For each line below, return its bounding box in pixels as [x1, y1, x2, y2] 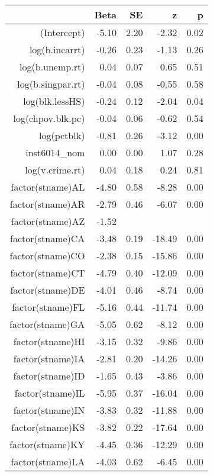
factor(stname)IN [13, 403, 85, 417]
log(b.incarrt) [29, 43, 85, 56]
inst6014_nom [25, 146, 85, 159]
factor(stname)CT [10, 266, 85, 279]
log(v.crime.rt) [25, 163, 85, 176]
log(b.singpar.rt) [17, 77, 85, 91]
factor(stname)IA [13, 352, 85, 365]
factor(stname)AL [11, 180, 85, 194]
